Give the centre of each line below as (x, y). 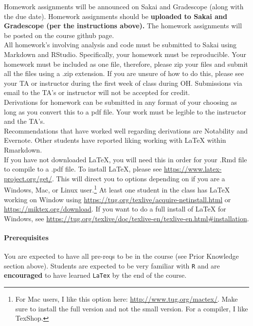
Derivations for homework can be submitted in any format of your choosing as (121, 102)
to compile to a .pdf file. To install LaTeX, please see (83, 169)
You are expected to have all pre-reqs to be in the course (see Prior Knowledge (121, 256)
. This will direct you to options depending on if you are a (138, 178)
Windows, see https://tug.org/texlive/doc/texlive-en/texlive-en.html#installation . (126, 218)
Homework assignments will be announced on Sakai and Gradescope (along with (124, 6)
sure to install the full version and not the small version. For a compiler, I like (132, 308)
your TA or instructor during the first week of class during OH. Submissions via (123, 83)
